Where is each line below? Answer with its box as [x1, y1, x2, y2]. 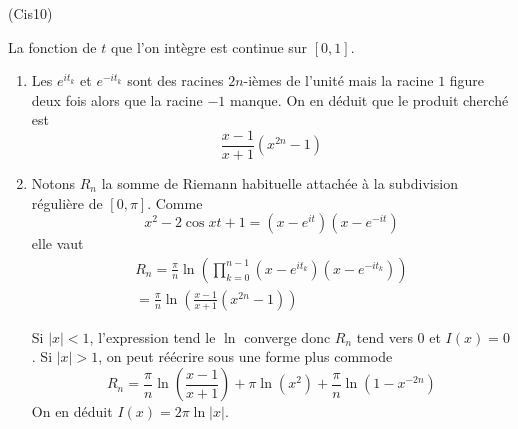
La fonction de [8, 36, 97, 57]
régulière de [31, 192, 103, 213]
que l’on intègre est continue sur [110, 36, 308, 57]
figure [449, 70, 485, 91]
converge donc [244, 326, 331, 347]
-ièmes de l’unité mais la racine [243, 70, 434, 91]
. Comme [147, 192, 203, 213]
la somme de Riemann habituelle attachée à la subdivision [101, 173, 458, 194]
